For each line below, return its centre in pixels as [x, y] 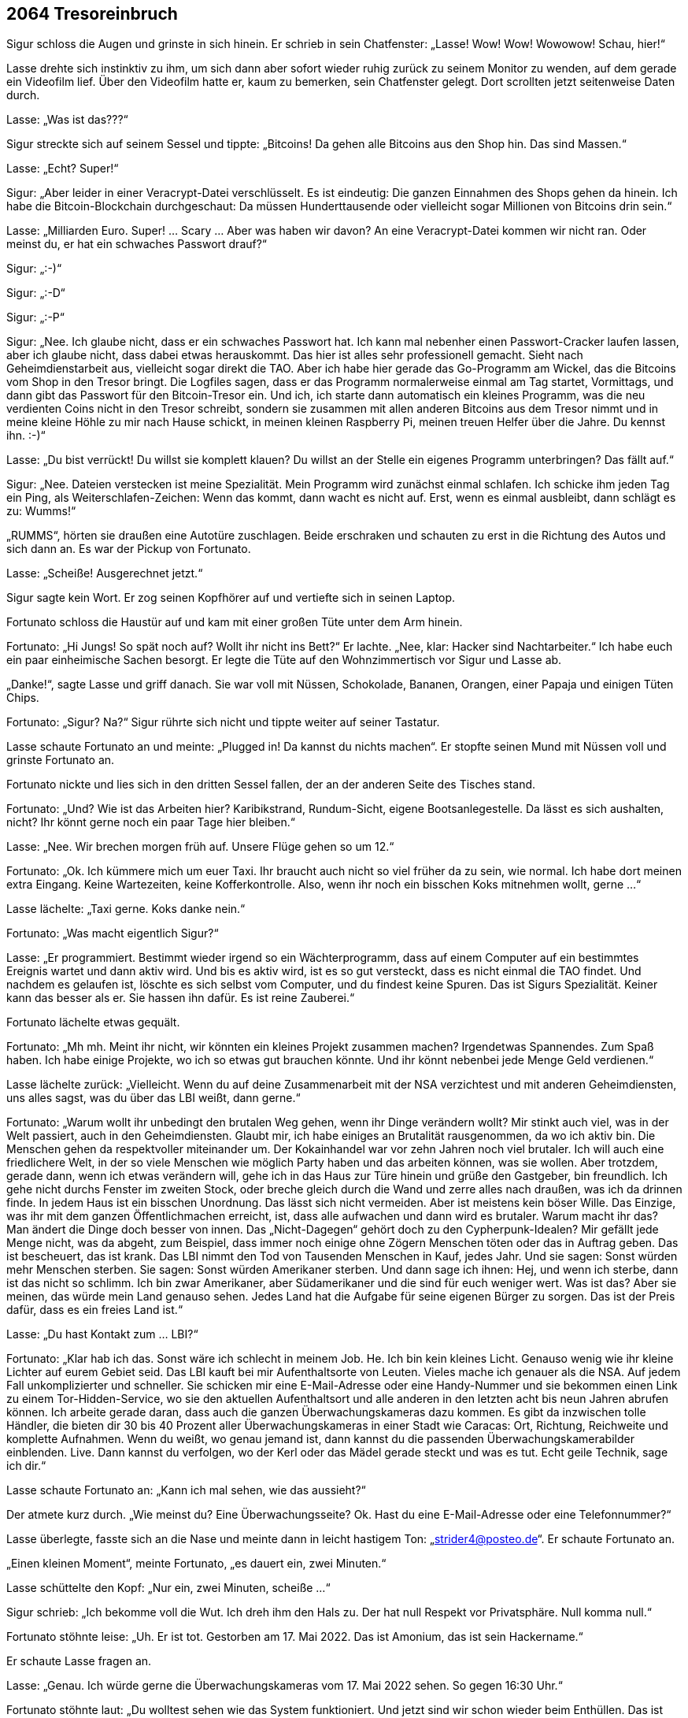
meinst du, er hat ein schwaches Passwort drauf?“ [137, 244]
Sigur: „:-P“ [35, 317]
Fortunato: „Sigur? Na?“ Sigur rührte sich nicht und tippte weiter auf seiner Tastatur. [223, 722]
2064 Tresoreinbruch [92, 14]
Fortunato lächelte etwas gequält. [93, 1022]
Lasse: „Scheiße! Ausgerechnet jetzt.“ [105, 573]
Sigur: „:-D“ [36, 293]
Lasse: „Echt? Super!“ [63, 169]
